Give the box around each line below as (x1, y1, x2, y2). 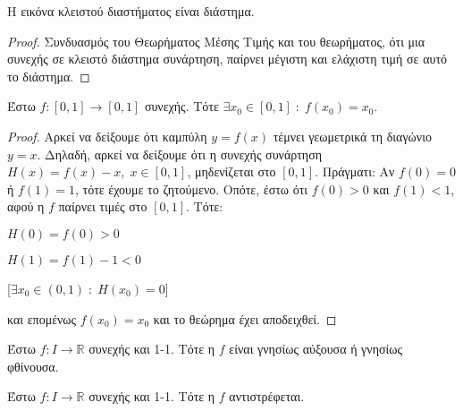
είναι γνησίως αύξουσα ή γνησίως (229, 339, 403, 358)
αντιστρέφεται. (229, 387, 305, 406)
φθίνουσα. (7, 356, 59, 375)
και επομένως (7, 309, 77, 328)
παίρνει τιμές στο (58, 197, 147, 216)
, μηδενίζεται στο (187, 162, 276, 181)
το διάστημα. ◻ (7, 66, 90, 85)
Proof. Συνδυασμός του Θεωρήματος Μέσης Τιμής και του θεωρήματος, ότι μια (7, 31, 425, 50)
